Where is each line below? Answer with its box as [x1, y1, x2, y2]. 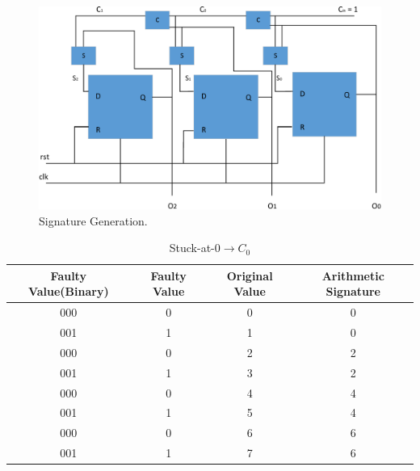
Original [226, 267, 273, 284]
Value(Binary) [27, 283, 109, 300]
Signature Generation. [39, 212, 148, 229]
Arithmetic [321, 267, 384, 284]
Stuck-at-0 [169, 239, 220, 256]
